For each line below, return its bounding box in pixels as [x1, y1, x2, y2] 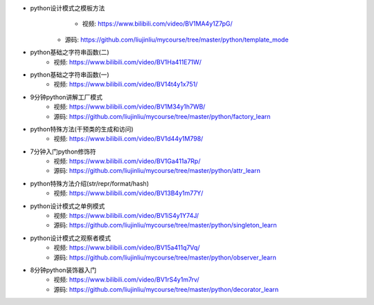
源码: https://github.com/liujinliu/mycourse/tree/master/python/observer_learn [53, 253, 276, 261]
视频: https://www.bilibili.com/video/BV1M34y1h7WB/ [53, 102, 206, 111]
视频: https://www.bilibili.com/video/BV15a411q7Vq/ [53, 243, 200, 252]
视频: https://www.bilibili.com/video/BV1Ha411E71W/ [53, 57, 202, 66]
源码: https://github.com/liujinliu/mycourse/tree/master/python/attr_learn [53, 167, 261, 175]
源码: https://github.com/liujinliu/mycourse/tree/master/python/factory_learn [53, 112, 271, 120]
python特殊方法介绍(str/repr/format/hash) [30, 179, 149, 187]
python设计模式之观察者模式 [30, 234, 111, 242]
